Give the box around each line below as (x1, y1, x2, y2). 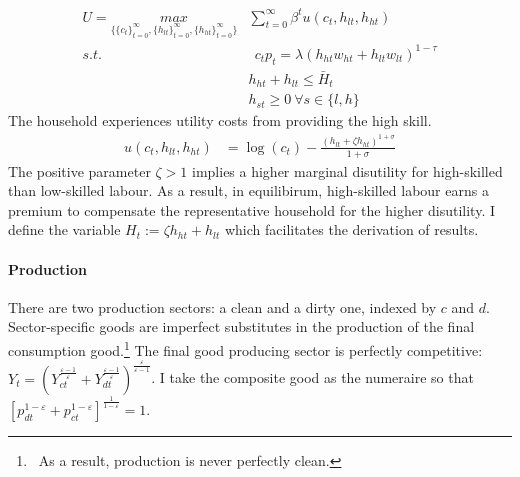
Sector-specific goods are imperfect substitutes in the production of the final (8, 316, 475, 337)
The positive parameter (8, 160, 151, 181)
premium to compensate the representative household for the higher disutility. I (8, 199, 496, 220)
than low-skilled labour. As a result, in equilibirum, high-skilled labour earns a (8, 180, 489, 201)
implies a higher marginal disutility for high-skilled (192, 160, 503, 181)
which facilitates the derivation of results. (224, 219, 479, 240)
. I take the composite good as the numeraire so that (151, 367, 474, 388)
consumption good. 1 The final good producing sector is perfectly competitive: (8, 337, 483, 360)
